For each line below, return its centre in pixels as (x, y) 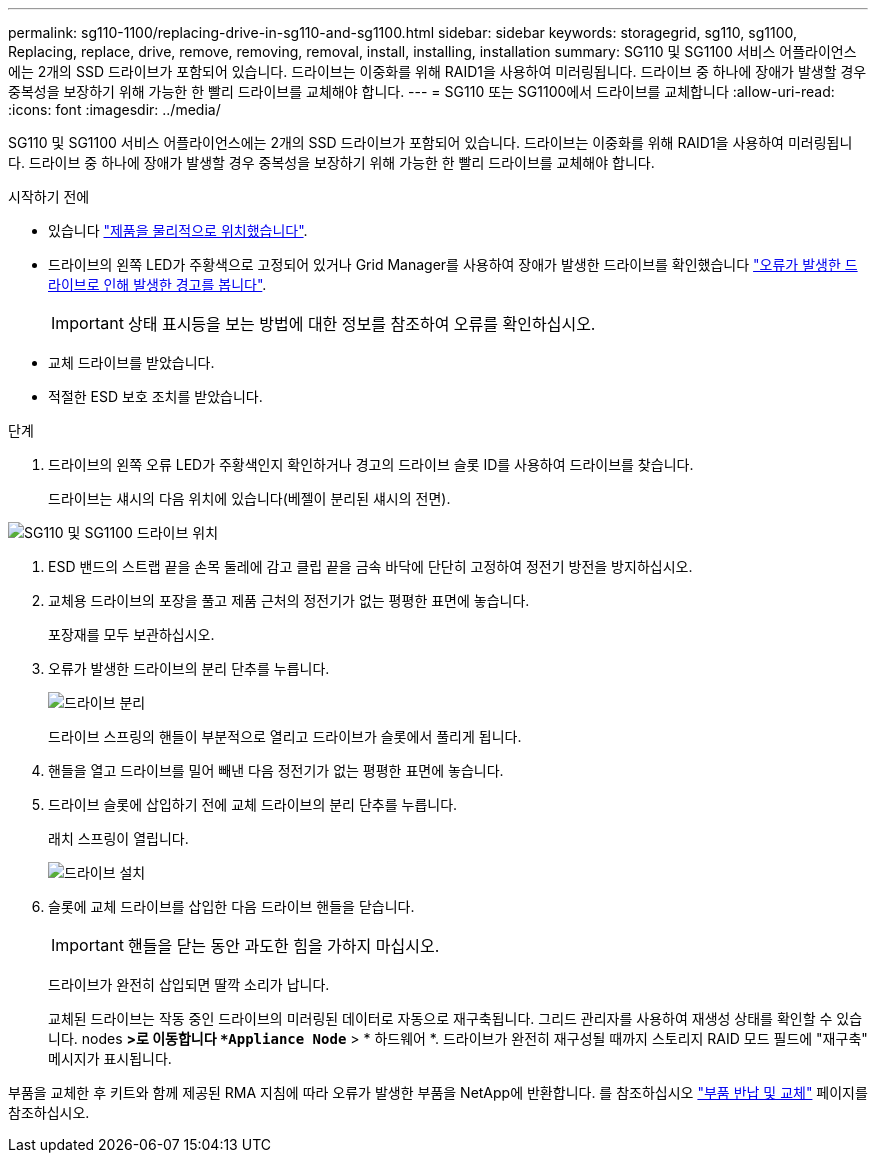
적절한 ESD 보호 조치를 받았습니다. (155, 396)
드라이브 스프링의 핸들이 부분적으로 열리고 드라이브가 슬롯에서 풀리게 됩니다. (285, 736)
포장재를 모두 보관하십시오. (131, 634)
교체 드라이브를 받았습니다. (131, 362)
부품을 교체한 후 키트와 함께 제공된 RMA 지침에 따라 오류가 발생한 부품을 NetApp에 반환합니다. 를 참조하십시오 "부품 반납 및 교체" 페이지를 (438, 1092)
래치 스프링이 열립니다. (118, 838)
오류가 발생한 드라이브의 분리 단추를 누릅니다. (189, 668)
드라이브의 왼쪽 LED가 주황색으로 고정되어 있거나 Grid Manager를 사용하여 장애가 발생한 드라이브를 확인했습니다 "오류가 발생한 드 (453, 264)
